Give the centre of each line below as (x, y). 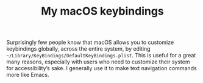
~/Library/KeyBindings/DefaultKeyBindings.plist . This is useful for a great (101, 56)
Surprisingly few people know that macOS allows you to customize (90, 42)
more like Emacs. (28, 75)
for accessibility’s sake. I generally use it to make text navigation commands (101, 68)
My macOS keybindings (102, 11)
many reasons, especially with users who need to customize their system (98, 62)
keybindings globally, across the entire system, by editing (78, 49)
